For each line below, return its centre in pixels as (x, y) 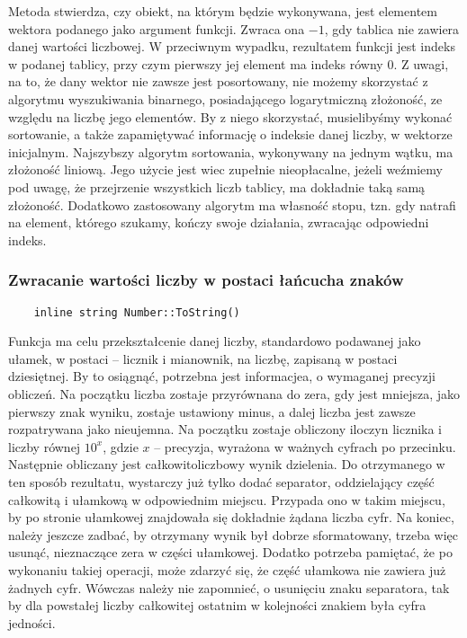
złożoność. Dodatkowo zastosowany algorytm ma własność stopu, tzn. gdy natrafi (232, 204)
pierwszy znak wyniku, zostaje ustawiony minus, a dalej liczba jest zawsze (212, 411)
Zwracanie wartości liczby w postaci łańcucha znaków (206, 280)
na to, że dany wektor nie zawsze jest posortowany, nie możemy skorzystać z (218, 81)
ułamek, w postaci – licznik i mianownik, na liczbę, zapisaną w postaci (203, 358)
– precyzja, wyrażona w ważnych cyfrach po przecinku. (305, 446)
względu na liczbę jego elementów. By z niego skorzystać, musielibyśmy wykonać (230, 116)
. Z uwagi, (421, 63)
